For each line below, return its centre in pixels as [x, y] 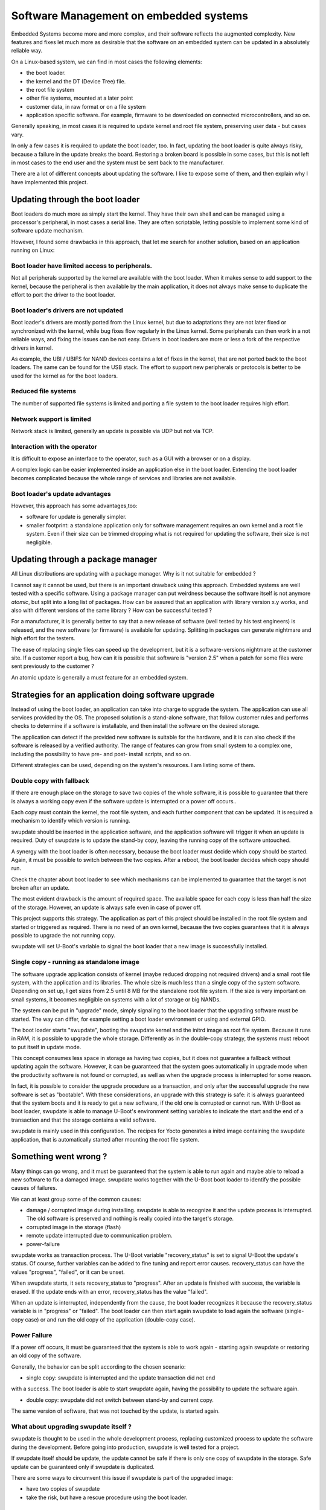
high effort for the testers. [43, 638]
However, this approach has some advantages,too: [74, 506]
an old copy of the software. [46, 1355]
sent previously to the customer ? [53, 666]
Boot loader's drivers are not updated [67, 310]
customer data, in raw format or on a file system [86, 106]
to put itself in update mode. [46, 1047]
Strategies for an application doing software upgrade [113, 695]
